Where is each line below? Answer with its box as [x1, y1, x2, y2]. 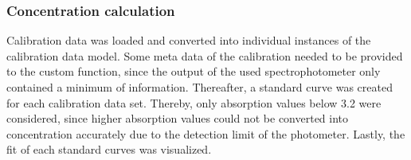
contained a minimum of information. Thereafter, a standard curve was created [6, 79, 393, 95]
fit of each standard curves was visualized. [6, 141, 212, 158]
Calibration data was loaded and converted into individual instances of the [6, 32, 371, 49]
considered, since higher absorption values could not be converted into [6, 110, 349, 127]
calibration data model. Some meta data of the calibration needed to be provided [6, 47, 403, 64]
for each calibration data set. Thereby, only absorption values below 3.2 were [6, 94, 382, 111]
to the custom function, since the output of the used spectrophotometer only [6, 63, 381, 80]
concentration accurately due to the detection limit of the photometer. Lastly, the [6, 125, 405, 142]
